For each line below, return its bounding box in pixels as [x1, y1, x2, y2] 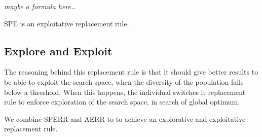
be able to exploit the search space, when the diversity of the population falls [4, 76, 244, 87]
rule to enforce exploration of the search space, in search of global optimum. [4, 96, 240, 107]
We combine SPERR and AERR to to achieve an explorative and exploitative [4, 113, 246, 124]
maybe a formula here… [4, 1, 76, 11]
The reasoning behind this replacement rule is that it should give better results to [4, 66, 258, 77]
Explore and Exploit [4, 43, 113, 58]
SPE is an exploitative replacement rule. [4, 18, 129, 28]
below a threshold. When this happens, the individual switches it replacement [4, 86, 246, 97]
